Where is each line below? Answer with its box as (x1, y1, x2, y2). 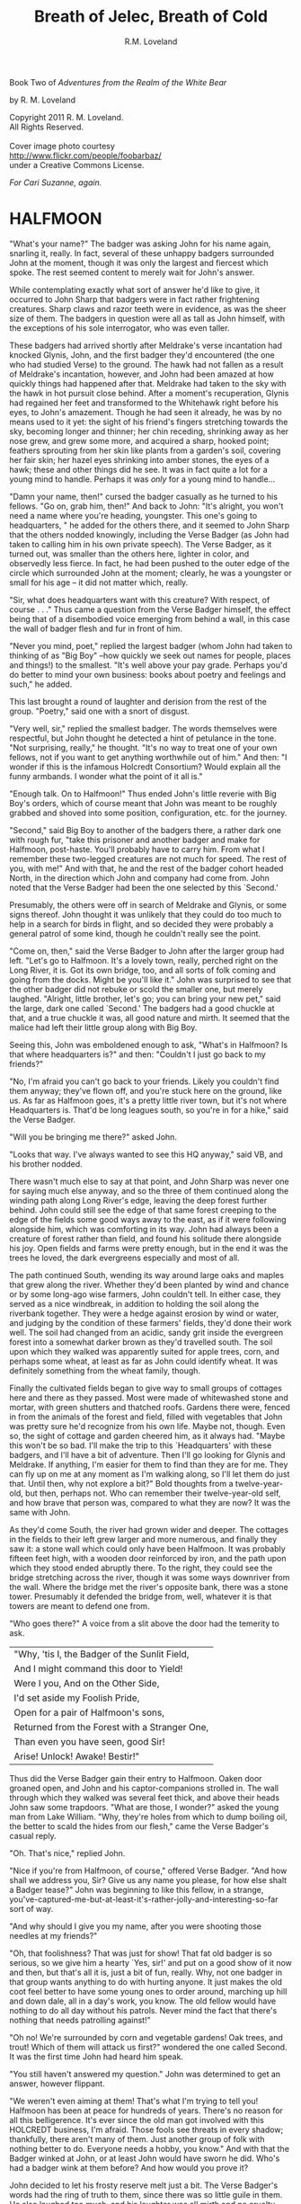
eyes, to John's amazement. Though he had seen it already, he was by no (9, 406, 282, 417)
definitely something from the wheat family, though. (9, 1364, 200, 1376)
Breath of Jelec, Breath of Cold (34, 6, 268, 27)
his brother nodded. (9, 1158, 83, 1169)
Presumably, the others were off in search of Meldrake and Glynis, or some (9, 899, 288, 910)
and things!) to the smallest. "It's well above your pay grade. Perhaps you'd (9, 659, 288, 671)
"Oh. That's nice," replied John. (9, 1847, 126, 1858)
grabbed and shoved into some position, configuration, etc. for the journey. (9, 807, 288, 818)
